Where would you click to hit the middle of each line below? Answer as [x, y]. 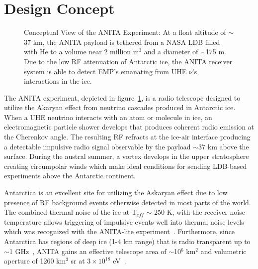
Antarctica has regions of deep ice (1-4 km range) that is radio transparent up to [127, 241]
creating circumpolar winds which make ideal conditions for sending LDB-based [126, 166]
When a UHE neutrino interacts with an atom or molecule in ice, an [108, 117]
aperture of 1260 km [35, 261]
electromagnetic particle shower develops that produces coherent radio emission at [129, 127]
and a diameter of [171, 52]
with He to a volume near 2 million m [82, 52]
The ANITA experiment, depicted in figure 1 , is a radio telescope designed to [122, 97]
